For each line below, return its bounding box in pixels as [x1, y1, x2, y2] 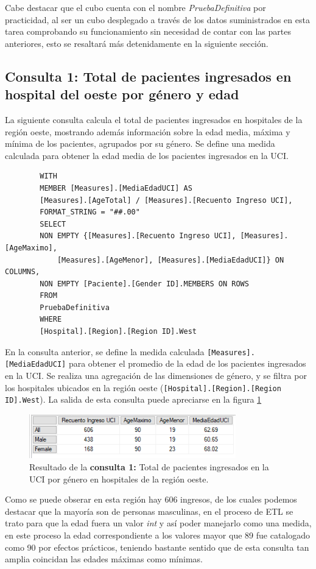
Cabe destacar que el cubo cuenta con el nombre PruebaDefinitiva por [5, 1, 266, 13]
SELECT [40, 219, 66, 228]
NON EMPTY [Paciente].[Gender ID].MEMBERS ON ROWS [40, 279, 249, 288]
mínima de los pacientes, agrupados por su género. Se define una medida [5, 137, 275, 150]
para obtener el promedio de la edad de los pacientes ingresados [68, 357, 306, 370]
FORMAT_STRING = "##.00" [40, 208, 140, 217]
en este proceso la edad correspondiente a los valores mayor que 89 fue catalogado [5, 528, 311, 541]
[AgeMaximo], [5, 243, 57, 252]
